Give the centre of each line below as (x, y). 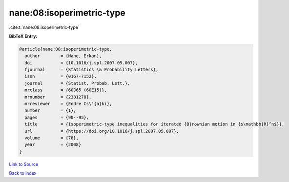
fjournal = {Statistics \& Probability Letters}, (92, 70)
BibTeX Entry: (23, 36)
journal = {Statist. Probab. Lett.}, (77, 83)
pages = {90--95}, (57, 117)
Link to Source (24, 164)
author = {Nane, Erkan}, (63, 56)
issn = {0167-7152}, (61, 76)
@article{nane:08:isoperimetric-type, (66, 49)
